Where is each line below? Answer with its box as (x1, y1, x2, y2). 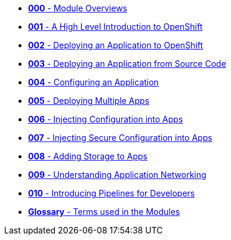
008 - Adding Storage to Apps (28, 151, 147, 161)
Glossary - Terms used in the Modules (28, 207, 180, 217)
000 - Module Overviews (28, 3, 127, 13)
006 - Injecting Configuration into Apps (28, 114, 183, 124)
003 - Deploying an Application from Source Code (28, 59, 226, 69)
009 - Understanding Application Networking (28, 170, 207, 180)
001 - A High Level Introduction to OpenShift (28, 21, 203, 32)
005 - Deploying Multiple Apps (28, 96, 150, 106)
